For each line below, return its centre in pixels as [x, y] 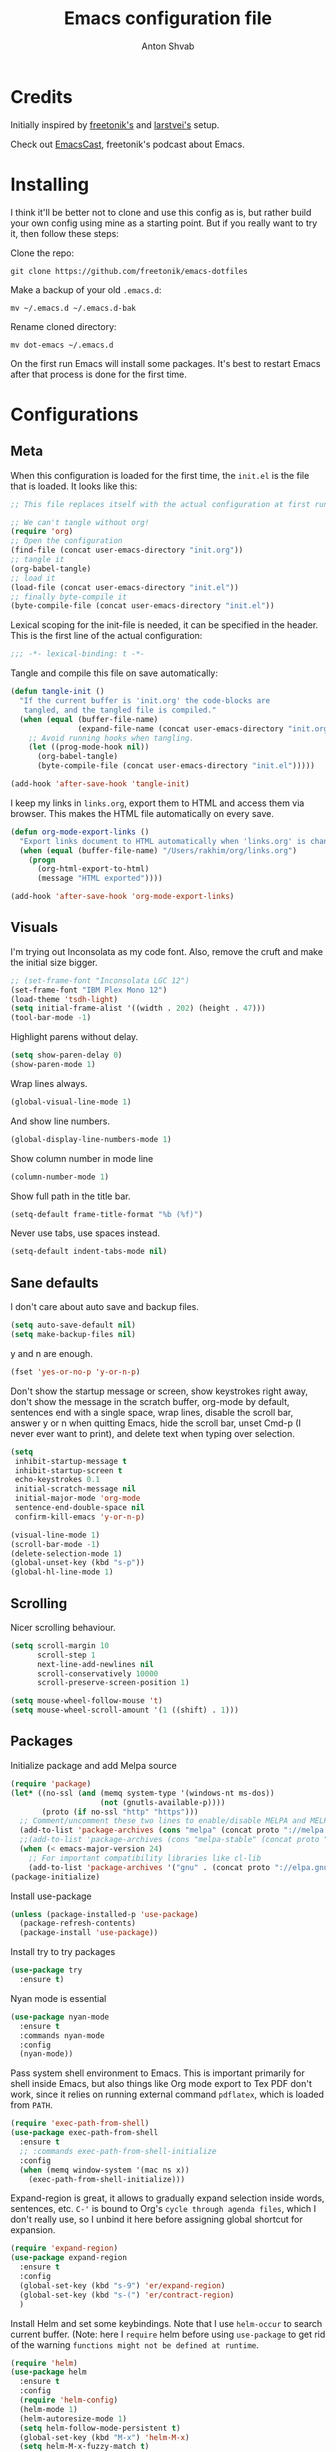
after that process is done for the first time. [99, 374]
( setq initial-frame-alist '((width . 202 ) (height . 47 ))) [138, 1008]
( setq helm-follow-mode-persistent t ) [100, 2428]
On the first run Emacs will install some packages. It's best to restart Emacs [165, 363]
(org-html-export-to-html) [93, 869]
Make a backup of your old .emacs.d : [86, 289]
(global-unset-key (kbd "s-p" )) [77, 1563]
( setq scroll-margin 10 [60, 1645]
